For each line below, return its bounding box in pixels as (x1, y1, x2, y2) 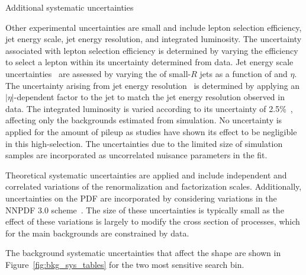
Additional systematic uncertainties (5, 1, 134, 13)
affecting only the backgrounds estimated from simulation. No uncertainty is (5, 114, 282, 126)
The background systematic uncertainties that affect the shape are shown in (5, 247, 281, 259)
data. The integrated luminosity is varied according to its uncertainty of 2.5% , (5, 102, 293, 114)
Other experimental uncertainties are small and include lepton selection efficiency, (5, 21, 302, 33)
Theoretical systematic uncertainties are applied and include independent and (5, 168, 287, 181)
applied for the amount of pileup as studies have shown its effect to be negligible (5, 125, 297, 137)
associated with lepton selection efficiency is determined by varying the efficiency (5, 44, 298, 56)
